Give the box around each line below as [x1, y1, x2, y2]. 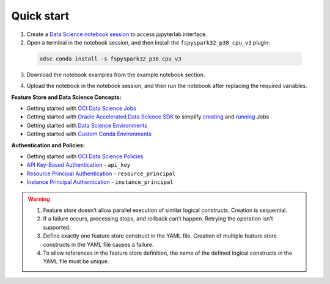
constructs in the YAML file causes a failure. [43, 241, 154, 248]
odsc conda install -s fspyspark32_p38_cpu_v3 [39, 55, 182, 62]
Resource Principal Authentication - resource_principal [26, 170, 176, 177]
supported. [43, 224, 71, 231]
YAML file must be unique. [43, 258, 109, 265]
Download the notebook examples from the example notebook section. [26, 71, 205, 78]
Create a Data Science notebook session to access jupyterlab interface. [26, 31, 207, 38]
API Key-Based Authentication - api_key [26, 161, 131, 169]
